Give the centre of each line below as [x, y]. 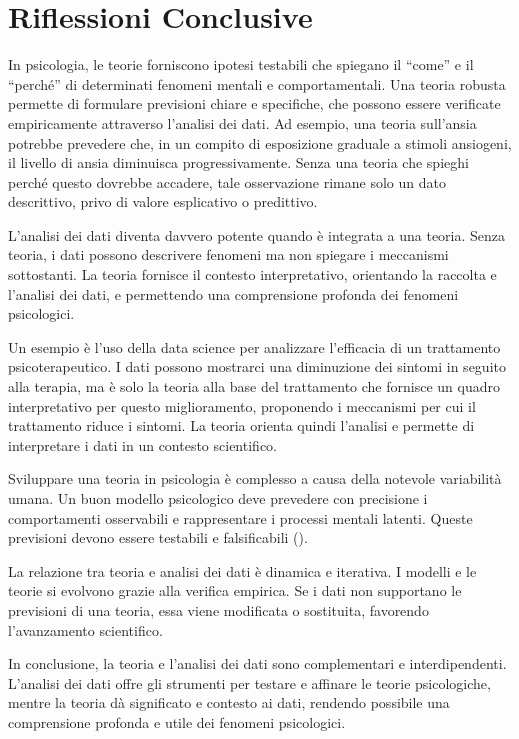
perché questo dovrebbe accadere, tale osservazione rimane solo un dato [227, 181]
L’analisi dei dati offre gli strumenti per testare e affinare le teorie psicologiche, [249, 682]
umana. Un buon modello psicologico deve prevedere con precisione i [218, 498]
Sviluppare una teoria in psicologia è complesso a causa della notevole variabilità [255, 478]
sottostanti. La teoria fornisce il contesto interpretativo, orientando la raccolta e [252, 274]
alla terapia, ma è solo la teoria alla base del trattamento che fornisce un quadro [254, 386]
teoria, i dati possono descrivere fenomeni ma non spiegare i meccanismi [228, 254]
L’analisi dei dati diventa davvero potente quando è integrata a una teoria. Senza [257, 234]
